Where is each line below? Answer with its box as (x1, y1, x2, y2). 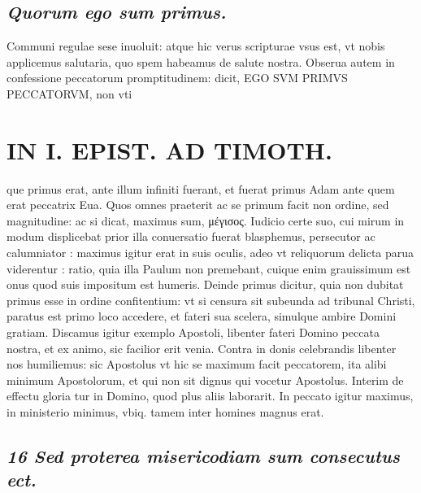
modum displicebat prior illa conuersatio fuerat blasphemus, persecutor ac (7, 228, 375, 245)
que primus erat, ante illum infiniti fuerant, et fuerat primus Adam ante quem (7, 180, 395, 197)
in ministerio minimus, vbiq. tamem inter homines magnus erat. (7, 404, 324, 421)
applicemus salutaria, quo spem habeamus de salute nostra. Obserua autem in (7, 53, 395, 70)
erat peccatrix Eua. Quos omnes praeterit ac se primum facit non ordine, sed (7, 196, 389, 213)
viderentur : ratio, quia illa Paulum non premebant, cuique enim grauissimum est (7, 260, 411, 277)
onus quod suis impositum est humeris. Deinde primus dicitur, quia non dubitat (7, 276, 404, 293)
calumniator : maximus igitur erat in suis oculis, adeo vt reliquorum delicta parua (7, 244, 414, 261)
